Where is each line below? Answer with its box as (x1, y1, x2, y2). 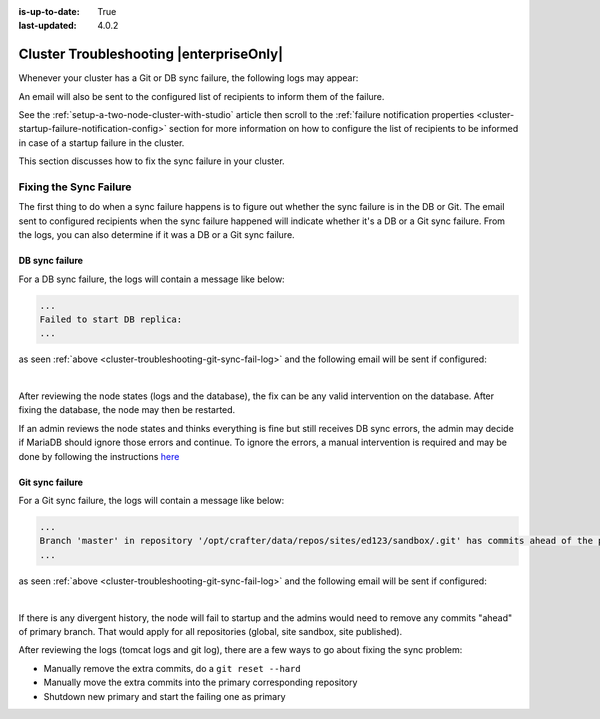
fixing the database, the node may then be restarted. (18, 404, 236, 416)
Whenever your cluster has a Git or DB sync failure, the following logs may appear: (18, 72, 359, 84)
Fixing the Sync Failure (18, 180, 132, 194)
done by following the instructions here (18, 450, 180, 462)
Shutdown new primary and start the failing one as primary (43, 690, 286, 702)
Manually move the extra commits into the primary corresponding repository (43, 676, 358, 689)
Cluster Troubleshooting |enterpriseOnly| (18, 46, 284, 63)
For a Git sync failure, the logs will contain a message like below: (18, 495, 285, 507)
